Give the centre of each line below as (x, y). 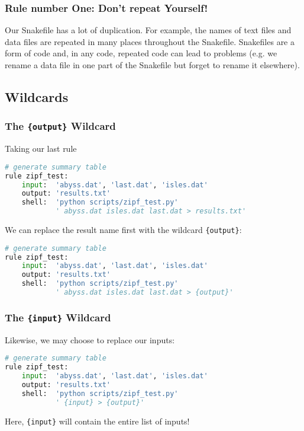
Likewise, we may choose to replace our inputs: (90, 339)
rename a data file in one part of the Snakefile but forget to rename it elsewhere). (152, 65)
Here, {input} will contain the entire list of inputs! (97, 421)
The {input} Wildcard (58, 317)
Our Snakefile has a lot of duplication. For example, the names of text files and (148, 30)
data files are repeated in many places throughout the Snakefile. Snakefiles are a (150, 41)
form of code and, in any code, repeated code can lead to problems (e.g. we (141, 53)
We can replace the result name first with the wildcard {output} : (123, 229)
